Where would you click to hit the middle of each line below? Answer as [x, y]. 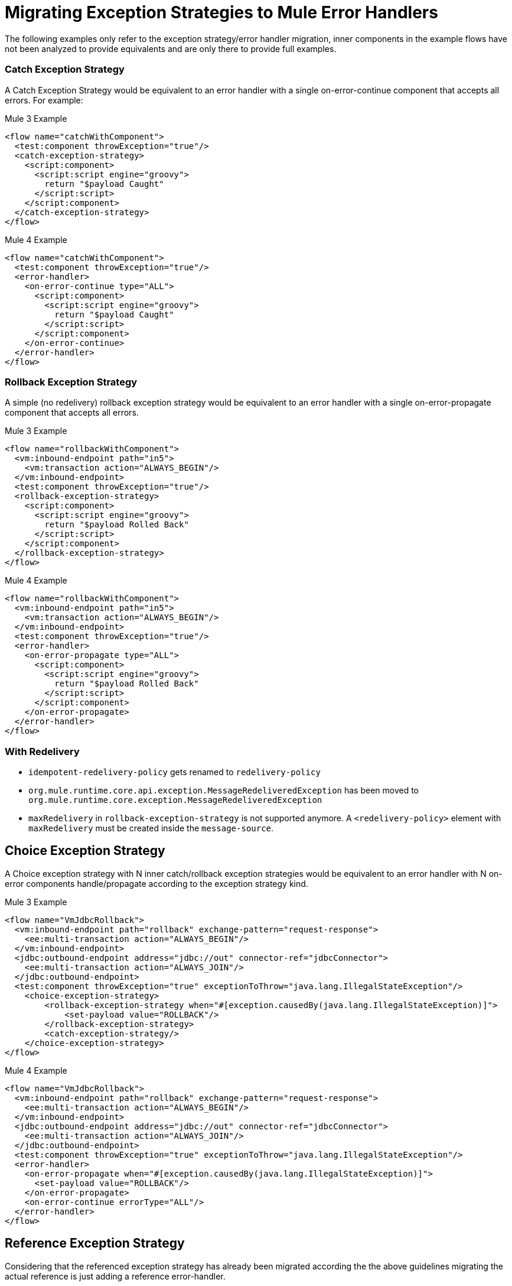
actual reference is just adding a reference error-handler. [115, 1276]
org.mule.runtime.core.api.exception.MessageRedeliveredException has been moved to [224, 790]
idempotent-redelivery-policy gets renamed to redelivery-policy [175, 772]
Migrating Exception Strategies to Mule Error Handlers [221, 12]
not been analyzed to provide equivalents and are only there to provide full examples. [171, 48]
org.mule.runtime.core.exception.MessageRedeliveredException [175, 800]
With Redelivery [42, 751]
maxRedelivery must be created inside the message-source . [151, 828]
